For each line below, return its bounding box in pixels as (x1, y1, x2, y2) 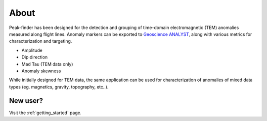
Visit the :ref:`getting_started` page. (9, 110, 82, 116)
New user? (9, 96, 43, 105)
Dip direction (21, 54, 48, 60)
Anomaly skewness (21, 68, 61, 74)
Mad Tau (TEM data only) (21, 61, 74, 67)
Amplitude (21, 47, 43, 53)
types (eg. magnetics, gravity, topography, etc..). (9, 84, 109, 90)
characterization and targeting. (9, 38, 72, 44)
